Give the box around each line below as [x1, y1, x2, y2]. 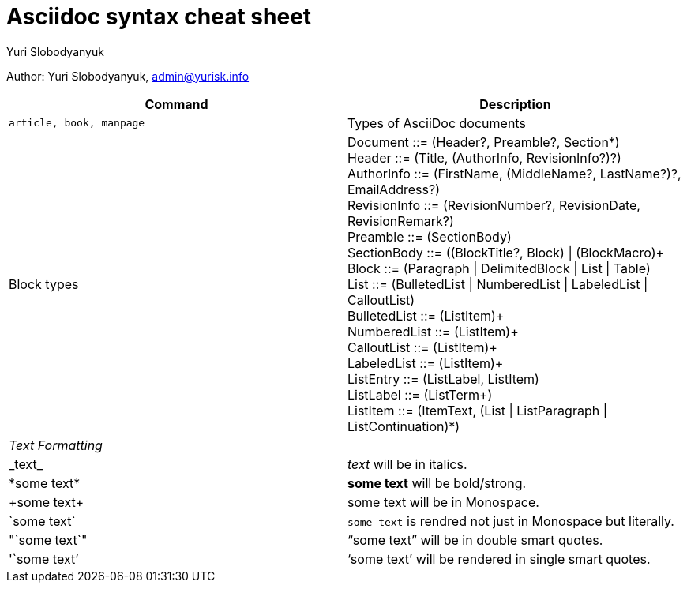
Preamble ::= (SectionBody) [347, 228, 512, 245]
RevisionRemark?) [347, 212, 454, 229]
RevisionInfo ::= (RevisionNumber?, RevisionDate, [347, 197, 640, 213]
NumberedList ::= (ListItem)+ [347, 323, 519, 340]
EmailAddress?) [347, 181, 440, 197]
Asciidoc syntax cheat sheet [6, 3, 312, 30]
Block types [9, 276, 79, 292]
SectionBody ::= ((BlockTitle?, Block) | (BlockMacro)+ [347, 244, 665, 261]
